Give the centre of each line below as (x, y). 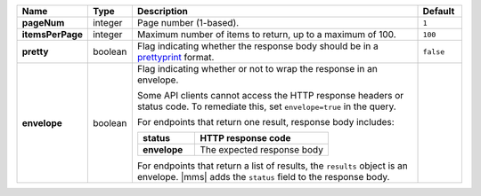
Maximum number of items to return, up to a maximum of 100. (266, 34)
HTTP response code (245, 138)
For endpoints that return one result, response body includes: (266, 122)
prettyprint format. (175, 57)
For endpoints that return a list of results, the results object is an (273, 166)
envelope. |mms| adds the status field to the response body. (263, 177)
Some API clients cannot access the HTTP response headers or (270, 95)
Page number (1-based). (188, 23)
